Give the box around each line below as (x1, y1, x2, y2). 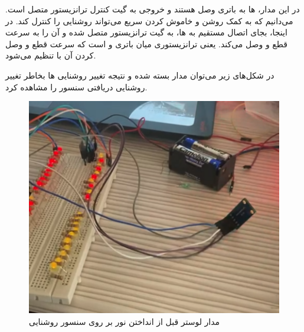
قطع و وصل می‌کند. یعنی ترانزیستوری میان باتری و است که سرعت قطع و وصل (5, 37, 287, 50)
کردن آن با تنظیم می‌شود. (5, 49, 96, 61)
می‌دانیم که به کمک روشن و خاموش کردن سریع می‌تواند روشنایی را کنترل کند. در (5, 14, 293, 27)
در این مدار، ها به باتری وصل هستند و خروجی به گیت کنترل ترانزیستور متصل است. (5, 3, 300, 15)
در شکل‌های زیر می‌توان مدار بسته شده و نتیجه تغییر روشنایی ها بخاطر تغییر (5, 69, 274, 81)
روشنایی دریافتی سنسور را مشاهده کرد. (5, 80, 148, 93)
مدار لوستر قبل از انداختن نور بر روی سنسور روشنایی (29, 315, 220, 328)
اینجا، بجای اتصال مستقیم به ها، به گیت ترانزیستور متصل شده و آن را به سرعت (5, 26, 287, 38)
